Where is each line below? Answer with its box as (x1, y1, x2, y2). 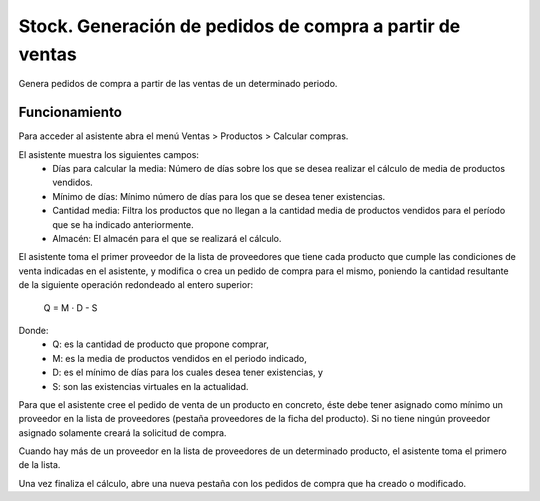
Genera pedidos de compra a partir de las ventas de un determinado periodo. (18, 78, 338, 90)
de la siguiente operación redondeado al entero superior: (18, 279, 254, 291)
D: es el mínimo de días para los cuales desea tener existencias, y (52, 366, 324, 379)
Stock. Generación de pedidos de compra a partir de (18, 15, 461, 37)
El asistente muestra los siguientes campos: (18, 148, 200, 160)
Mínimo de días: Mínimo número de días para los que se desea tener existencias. (52, 190, 386, 202)
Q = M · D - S (43, 301, 98, 314)
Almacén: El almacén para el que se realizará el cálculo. (52, 232, 282, 244)
